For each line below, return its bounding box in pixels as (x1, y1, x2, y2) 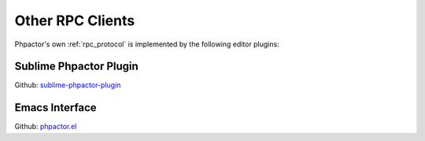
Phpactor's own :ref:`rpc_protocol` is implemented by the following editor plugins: (14, 39, 279, 49)
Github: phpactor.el (14, 122, 77, 132)
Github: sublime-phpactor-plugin (14, 80, 121, 90)
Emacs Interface (14, 101, 98, 114)
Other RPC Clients (14, 12, 135, 29)
